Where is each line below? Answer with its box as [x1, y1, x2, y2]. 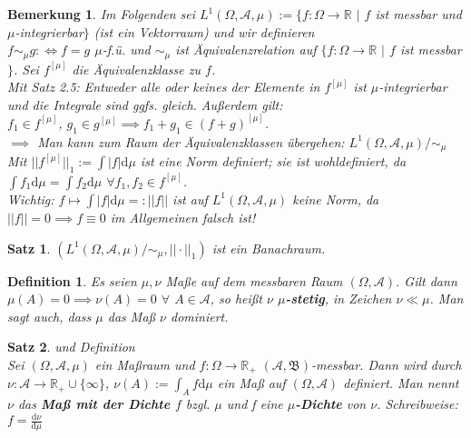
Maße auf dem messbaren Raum [165, 271, 343, 290]
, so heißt [210, 289, 262, 308]
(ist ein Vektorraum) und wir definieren [93, 22, 315, 41]
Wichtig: [7, 189, 54, 208]
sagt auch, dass [7, 306, 92, 325]
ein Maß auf [217, 373, 286, 393]
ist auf [172, 189, 208, 208]
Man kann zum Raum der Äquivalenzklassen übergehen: [37, 132, 345, 151]
